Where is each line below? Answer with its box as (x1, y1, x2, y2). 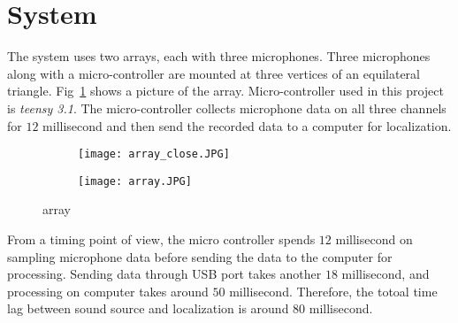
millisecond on (335, 230, 413, 248)
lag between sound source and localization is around (7, 299, 289, 318)
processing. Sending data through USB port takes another (7, 265, 322, 283)
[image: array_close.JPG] (78, 148, 230, 161)
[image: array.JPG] (78, 174, 192, 188)
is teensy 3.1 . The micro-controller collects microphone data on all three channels (7, 98, 447, 117)
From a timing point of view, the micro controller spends (7, 230, 316, 248)
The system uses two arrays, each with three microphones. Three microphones (7, 47, 431, 65)
